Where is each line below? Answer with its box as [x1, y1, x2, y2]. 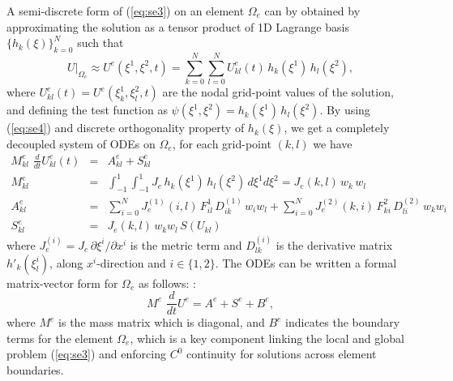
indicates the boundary [285, 314, 400, 331]
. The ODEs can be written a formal [215, 254, 397, 271]
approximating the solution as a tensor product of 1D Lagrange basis [6, 18, 349, 35]
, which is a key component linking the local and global [130, 329, 404, 346]
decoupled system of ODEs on [6, 135, 156, 152]
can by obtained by [264, 2, 361, 19]
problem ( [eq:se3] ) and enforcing [6, 345, 166, 362]
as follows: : [138, 274, 196, 291]
